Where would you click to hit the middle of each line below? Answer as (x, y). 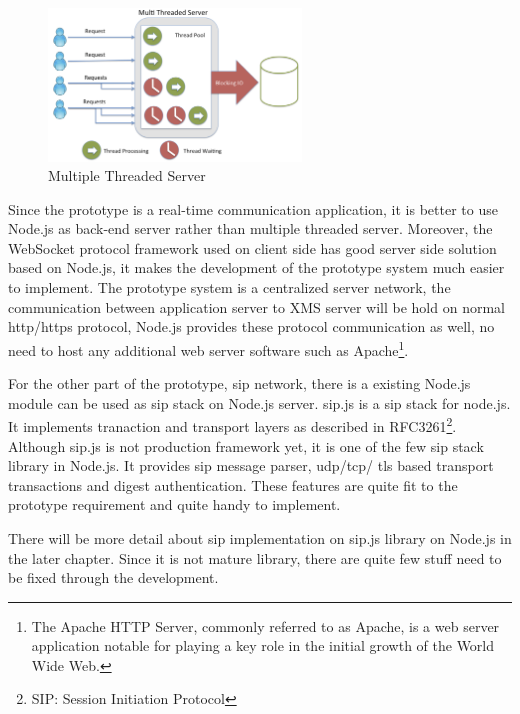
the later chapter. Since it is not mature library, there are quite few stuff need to (255, 557)
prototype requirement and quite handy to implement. (174, 504)
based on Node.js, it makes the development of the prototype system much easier (256, 267)
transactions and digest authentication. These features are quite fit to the (233, 484)
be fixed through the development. (113, 577)
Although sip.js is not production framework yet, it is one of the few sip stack (246, 445)
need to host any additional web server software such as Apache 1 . (208, 348)
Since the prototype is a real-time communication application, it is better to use (253, 208)
